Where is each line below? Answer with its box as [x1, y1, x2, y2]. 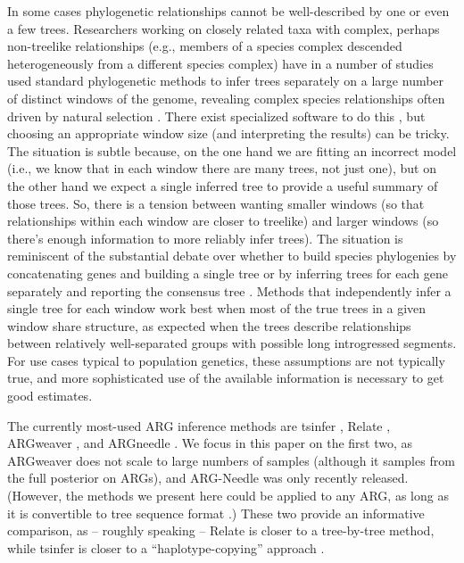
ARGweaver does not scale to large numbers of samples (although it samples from [7, 451, 455, 469]
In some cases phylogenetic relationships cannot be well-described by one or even [7, 2, 450, 20]
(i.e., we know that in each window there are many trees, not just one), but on [7, 159, 436, 178]
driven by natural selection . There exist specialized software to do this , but [7, 106, 426, 125]
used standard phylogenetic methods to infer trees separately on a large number [7, 71, 444, 90]
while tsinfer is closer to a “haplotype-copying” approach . [7, 538, 325, 557]
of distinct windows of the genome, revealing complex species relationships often [7, 88, 445, 107]
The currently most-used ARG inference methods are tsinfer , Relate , [7, 416, 391, 435]
